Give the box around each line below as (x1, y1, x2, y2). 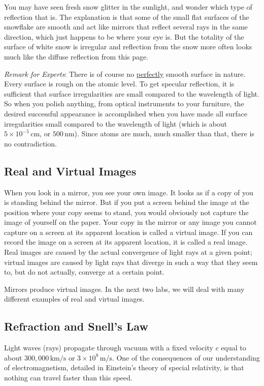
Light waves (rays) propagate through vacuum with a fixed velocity (4, 342, 213, 353)
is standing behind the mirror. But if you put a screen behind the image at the (4, 197, 249, 207)
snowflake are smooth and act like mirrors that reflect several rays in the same (4, 21, 248, 32)
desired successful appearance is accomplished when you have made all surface (4, 108, 247, 118)
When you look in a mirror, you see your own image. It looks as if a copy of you (4, 187, 253, 197)
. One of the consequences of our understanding (112, 352, 260, 363)
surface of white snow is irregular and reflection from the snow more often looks (4, 41, 252, 52)
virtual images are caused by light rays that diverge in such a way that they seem (4, 256, 258, 267)
